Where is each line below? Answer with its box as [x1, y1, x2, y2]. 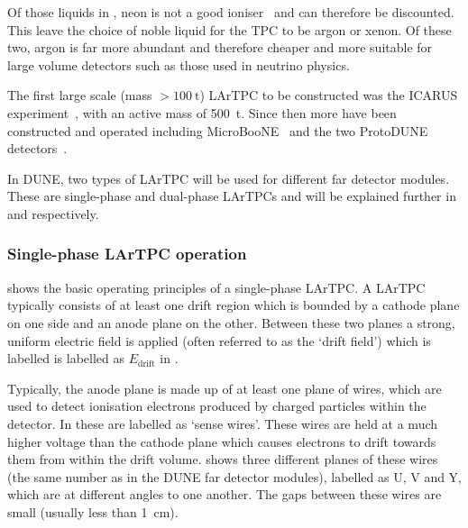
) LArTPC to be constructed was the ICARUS [199, 86, 458, 105]
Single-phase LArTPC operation [7, 242, 247, 265]
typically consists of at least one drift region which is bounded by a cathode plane [7, 296, 460, 314]
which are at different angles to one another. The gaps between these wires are [7, 485, 442, 504]
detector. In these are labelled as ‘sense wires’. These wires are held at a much [7, 414, 438, 432]
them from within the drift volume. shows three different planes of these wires [7, 450, 438, 469]
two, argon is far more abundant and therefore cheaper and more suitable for [7, 38, 433, 57]
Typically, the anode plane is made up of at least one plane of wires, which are [7, 378, 442, 397]
